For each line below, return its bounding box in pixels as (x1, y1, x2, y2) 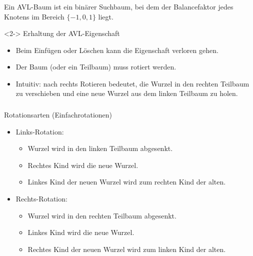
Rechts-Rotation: (15, 193, 67, 203)
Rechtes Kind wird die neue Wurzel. (27, 159, 138, 170)
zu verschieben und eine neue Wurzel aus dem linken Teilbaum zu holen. (15, 88, 238, 98)
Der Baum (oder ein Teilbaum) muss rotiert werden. (15, 61, 176, 72)
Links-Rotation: (15, 126, 64, 136)
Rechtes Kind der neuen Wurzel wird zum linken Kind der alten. (27, 243, 226, 254)
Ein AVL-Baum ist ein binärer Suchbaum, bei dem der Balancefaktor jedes (4, 1, 233, 11)
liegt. (98, 11, 113, 21)
